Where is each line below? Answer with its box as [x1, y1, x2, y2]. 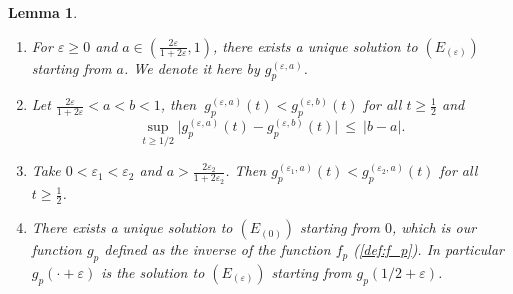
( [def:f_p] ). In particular [353, 239, 505, 260]
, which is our [391, 217, 477, 238]
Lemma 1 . [8, 2, 78, 22]
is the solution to [101, 261, 205, 282]
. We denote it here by [124, 57, 260, 78]
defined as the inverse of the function [104, 239, 331, 260]
